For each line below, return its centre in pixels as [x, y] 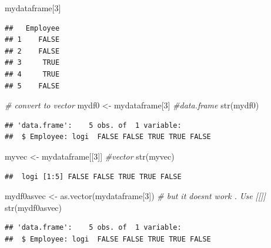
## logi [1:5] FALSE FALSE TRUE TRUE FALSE [93, 176]
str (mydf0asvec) [34, 207]
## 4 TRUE [32, 74]
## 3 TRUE [32, 63]
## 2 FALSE [32, 51]
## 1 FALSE [32, 40]
